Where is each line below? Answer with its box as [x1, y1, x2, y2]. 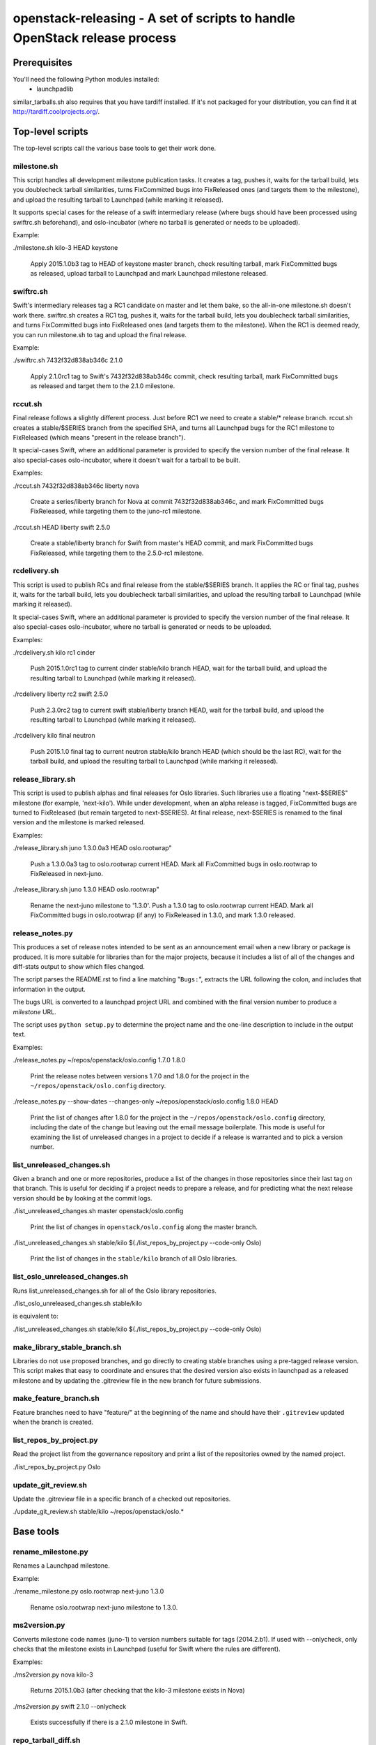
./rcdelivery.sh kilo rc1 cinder [13, 648, 95, 656]
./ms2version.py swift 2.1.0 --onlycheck [13, 1702, 127, 1710]
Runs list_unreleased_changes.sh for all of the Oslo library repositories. [13, 1286, 217, 1295]
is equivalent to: [13, 1312, 58, 1321]
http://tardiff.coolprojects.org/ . [13, 107, 100, 116]
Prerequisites [13, 57, 72, 68]
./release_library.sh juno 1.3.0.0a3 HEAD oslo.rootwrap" [13, 844, 172, 852]
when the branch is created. [13, 1418, 94, 1427]
